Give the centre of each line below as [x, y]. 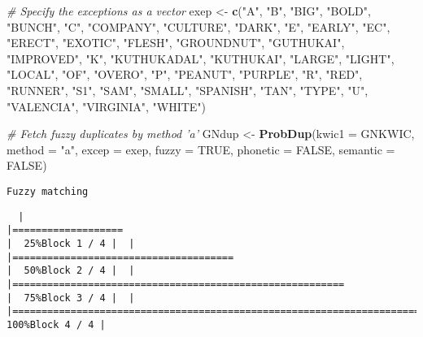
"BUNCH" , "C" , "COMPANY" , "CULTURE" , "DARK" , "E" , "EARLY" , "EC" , [198, 26]
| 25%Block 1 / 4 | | [71, 243]
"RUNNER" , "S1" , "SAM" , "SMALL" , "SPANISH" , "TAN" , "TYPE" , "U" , [188, 90]
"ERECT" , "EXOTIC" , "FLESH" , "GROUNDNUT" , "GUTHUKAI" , [176, 43]
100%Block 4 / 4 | [56, 324]
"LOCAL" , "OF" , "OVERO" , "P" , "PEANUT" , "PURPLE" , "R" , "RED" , [185, 74]
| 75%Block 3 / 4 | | [71, 298]
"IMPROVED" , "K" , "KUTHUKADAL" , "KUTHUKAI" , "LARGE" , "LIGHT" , [201, 58]
